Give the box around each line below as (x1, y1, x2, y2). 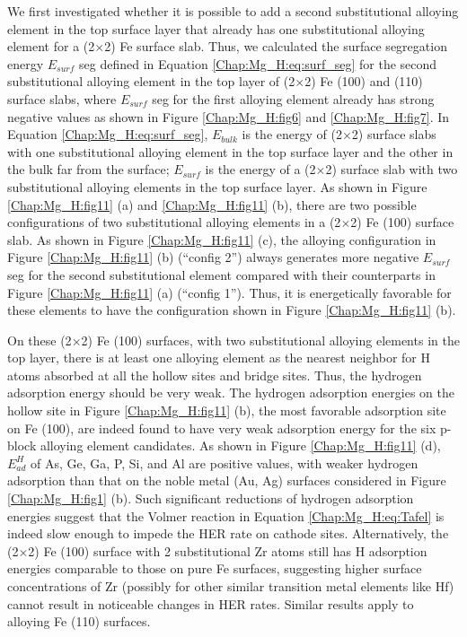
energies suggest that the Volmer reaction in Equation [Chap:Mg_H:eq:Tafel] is (7, 506, 445, 525)
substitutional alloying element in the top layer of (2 (7, 72, 295, 91)
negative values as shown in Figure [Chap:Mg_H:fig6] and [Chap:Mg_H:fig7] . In (7, 107, 450, 126)
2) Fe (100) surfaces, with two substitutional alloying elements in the (81, 330, 460, 349)
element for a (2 (7, 37, 95, 56)
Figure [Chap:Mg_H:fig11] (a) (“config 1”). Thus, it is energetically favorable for (7, 283, 452, 301)
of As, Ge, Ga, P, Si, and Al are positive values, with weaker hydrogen (31, 453, 419, 472)
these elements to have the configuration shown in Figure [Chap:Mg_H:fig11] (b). (7, 301, 456, 319)
